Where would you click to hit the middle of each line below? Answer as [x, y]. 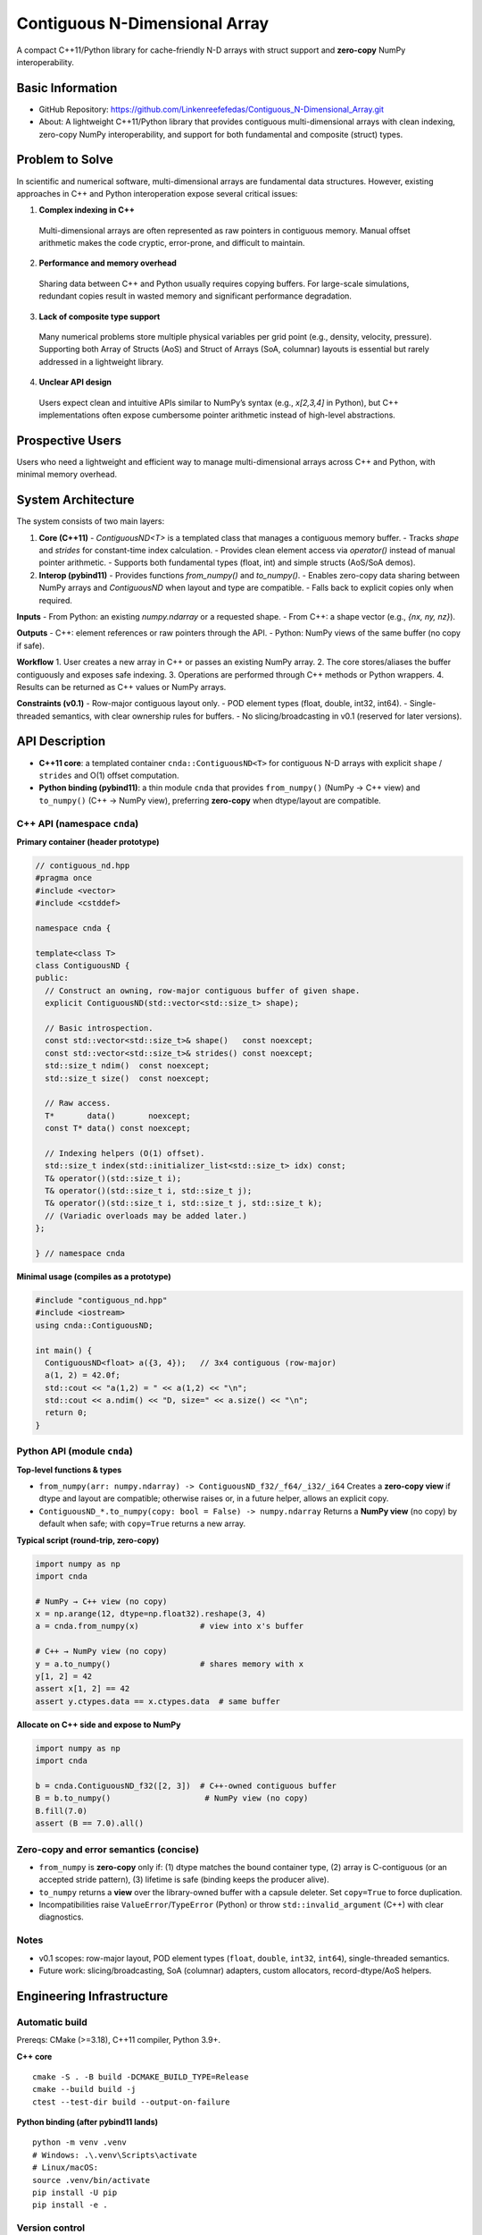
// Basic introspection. [99, 1028]
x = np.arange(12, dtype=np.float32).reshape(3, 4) [151, 1614]
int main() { [64, 1350]
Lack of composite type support [100, 316]
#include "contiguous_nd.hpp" [101, 1300]
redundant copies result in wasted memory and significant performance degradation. [195, 296]
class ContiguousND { [83, 966]
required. [56, 600]
